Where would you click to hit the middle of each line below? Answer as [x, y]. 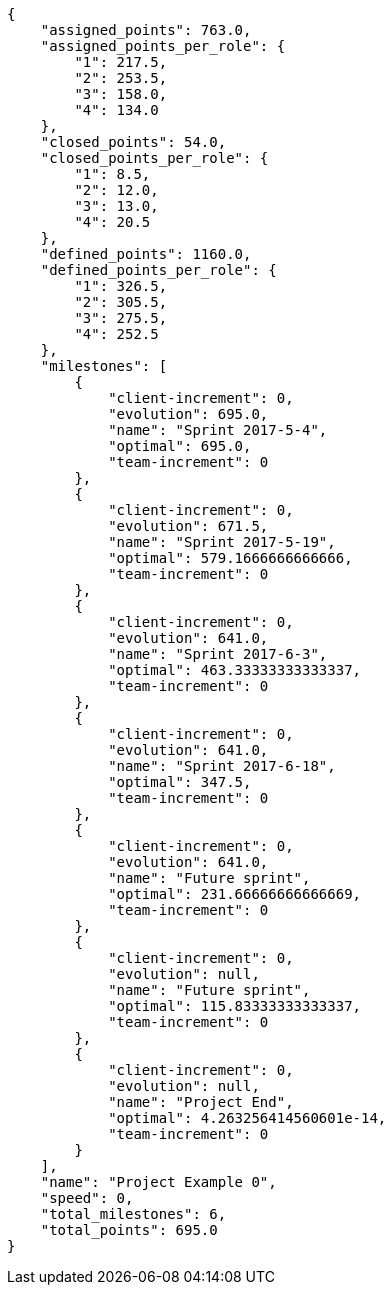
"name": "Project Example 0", [158, 1182]
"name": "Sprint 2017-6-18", [222, 766]
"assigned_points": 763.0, [146, 30]
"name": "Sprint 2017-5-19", [222, 542]
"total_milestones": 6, [133, 1214]
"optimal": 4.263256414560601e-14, [247, 1118]
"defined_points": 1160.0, [146, 254]
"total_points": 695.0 [129, 1230]
